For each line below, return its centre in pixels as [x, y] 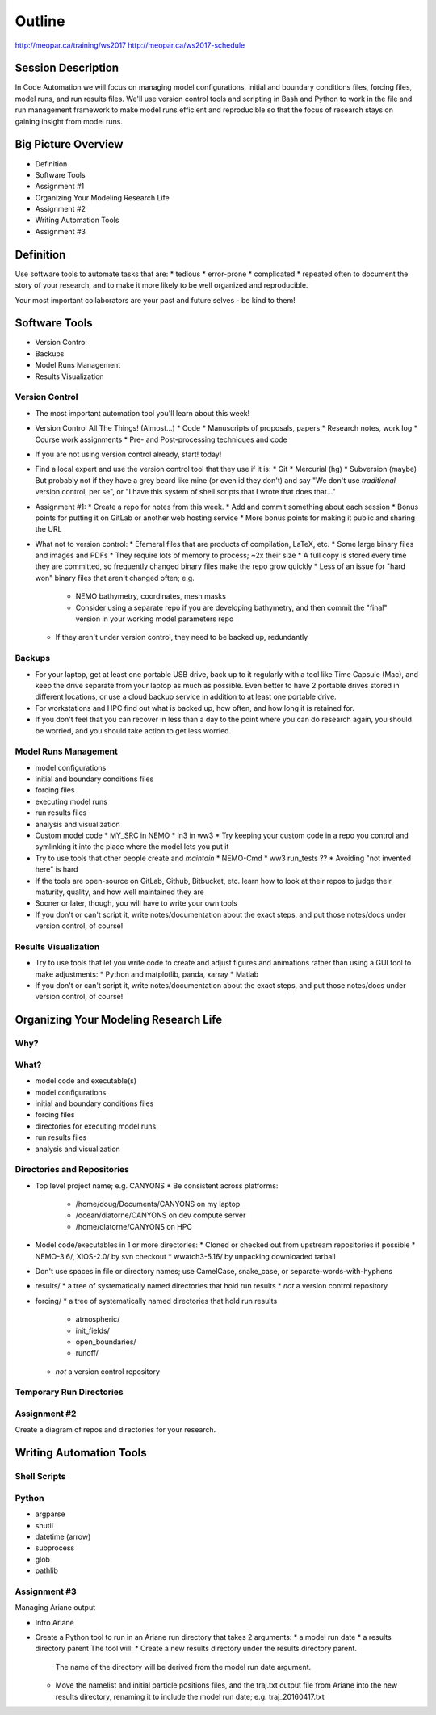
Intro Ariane [55, 1622]
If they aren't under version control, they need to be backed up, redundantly [182, 637]
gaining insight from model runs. [69, 121]
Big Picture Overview [69, 144]
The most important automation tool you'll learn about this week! [143, 413]
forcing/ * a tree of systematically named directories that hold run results [156, 1301]
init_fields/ [93, 1330]
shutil [44, 1525]
